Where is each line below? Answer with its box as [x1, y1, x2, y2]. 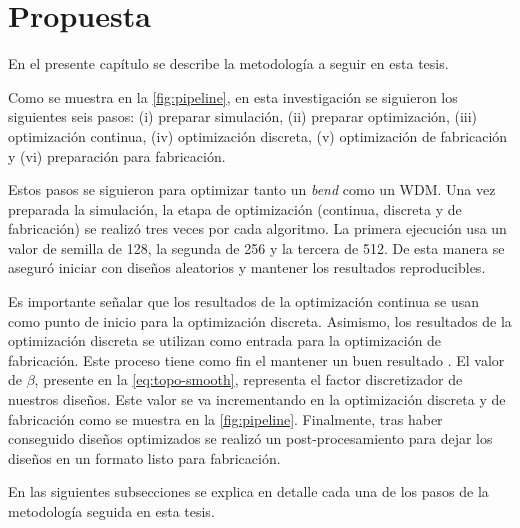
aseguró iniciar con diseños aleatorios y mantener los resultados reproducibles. [8, 257, 486, 278]
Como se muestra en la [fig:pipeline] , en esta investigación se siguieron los [8, 86, 458, 107]
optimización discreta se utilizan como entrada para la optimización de [8, 330, 442, 351]
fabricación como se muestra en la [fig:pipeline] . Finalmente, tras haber [8, 408, 443, 429]
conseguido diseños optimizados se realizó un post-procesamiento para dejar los [8, 428, 493, 449]
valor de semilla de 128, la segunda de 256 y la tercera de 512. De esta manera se [8, 237, 505, 258]
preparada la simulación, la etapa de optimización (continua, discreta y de [8, 198, 462, 219]
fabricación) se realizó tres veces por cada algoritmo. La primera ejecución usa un [8, 218, 507, 239]
